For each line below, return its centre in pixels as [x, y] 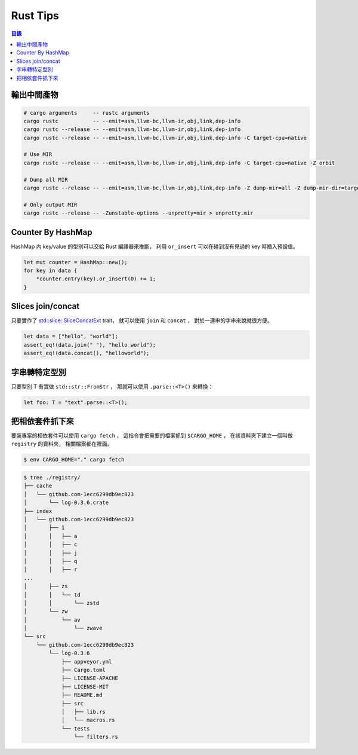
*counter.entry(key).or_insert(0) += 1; [96, 279]
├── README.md [82, 695]
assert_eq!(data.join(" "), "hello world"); [90, 345]
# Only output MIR [50, 204]
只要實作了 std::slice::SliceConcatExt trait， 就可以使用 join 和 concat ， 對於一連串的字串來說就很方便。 [142, 320]
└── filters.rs [96, 737]
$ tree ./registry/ [52, 478]
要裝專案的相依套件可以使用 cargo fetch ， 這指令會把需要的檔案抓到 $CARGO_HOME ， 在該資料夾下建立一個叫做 [152, 436]
